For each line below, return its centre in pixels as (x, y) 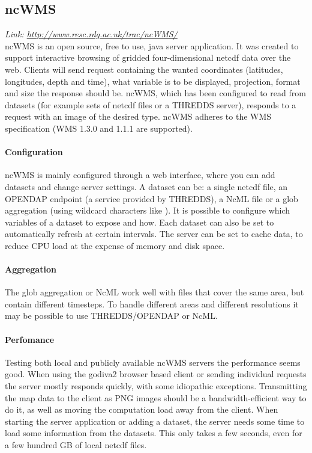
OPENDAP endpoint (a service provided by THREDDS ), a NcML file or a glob (151, 198)
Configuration (34, 152)
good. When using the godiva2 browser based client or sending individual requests (156, 374)
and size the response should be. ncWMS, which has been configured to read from (155, 93)
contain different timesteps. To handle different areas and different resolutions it (152, 304)
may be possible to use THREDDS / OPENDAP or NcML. (111, 316)
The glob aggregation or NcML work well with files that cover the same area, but (154, 292)
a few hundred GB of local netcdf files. (76, 445)
